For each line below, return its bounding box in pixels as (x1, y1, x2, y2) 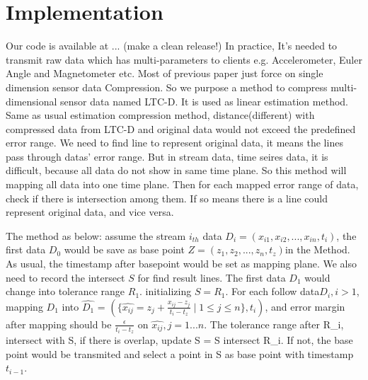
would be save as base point (64, 242, 185, 257)
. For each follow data (225, 284, 320, 299)
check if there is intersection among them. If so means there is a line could (6, 190, 328, 205)
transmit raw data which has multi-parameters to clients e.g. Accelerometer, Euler (6, 52, 362, 67)
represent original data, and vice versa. (6, 205, 174, 219)
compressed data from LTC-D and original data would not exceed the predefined (6, 121, 356, 136)
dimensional (6, 93, 57, 108)
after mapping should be (6, 316, 112, 331)
